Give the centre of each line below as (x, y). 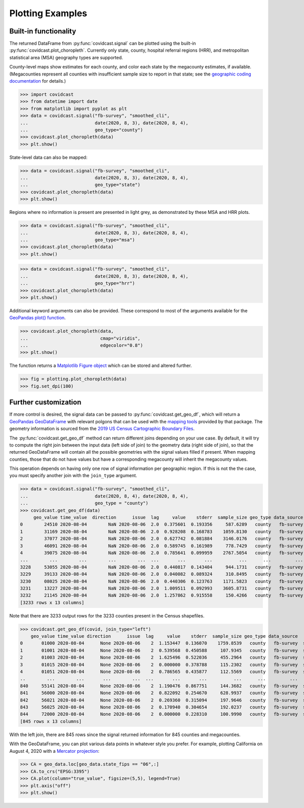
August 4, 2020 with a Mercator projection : (54, 751)
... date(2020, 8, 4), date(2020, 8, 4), (104, 496)
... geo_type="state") (80, 185)
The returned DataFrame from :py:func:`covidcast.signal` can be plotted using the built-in (103, 44)
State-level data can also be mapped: (48, 157)
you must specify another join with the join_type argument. (73, 475)
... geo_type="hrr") (78, 283)
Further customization (45, 402)
